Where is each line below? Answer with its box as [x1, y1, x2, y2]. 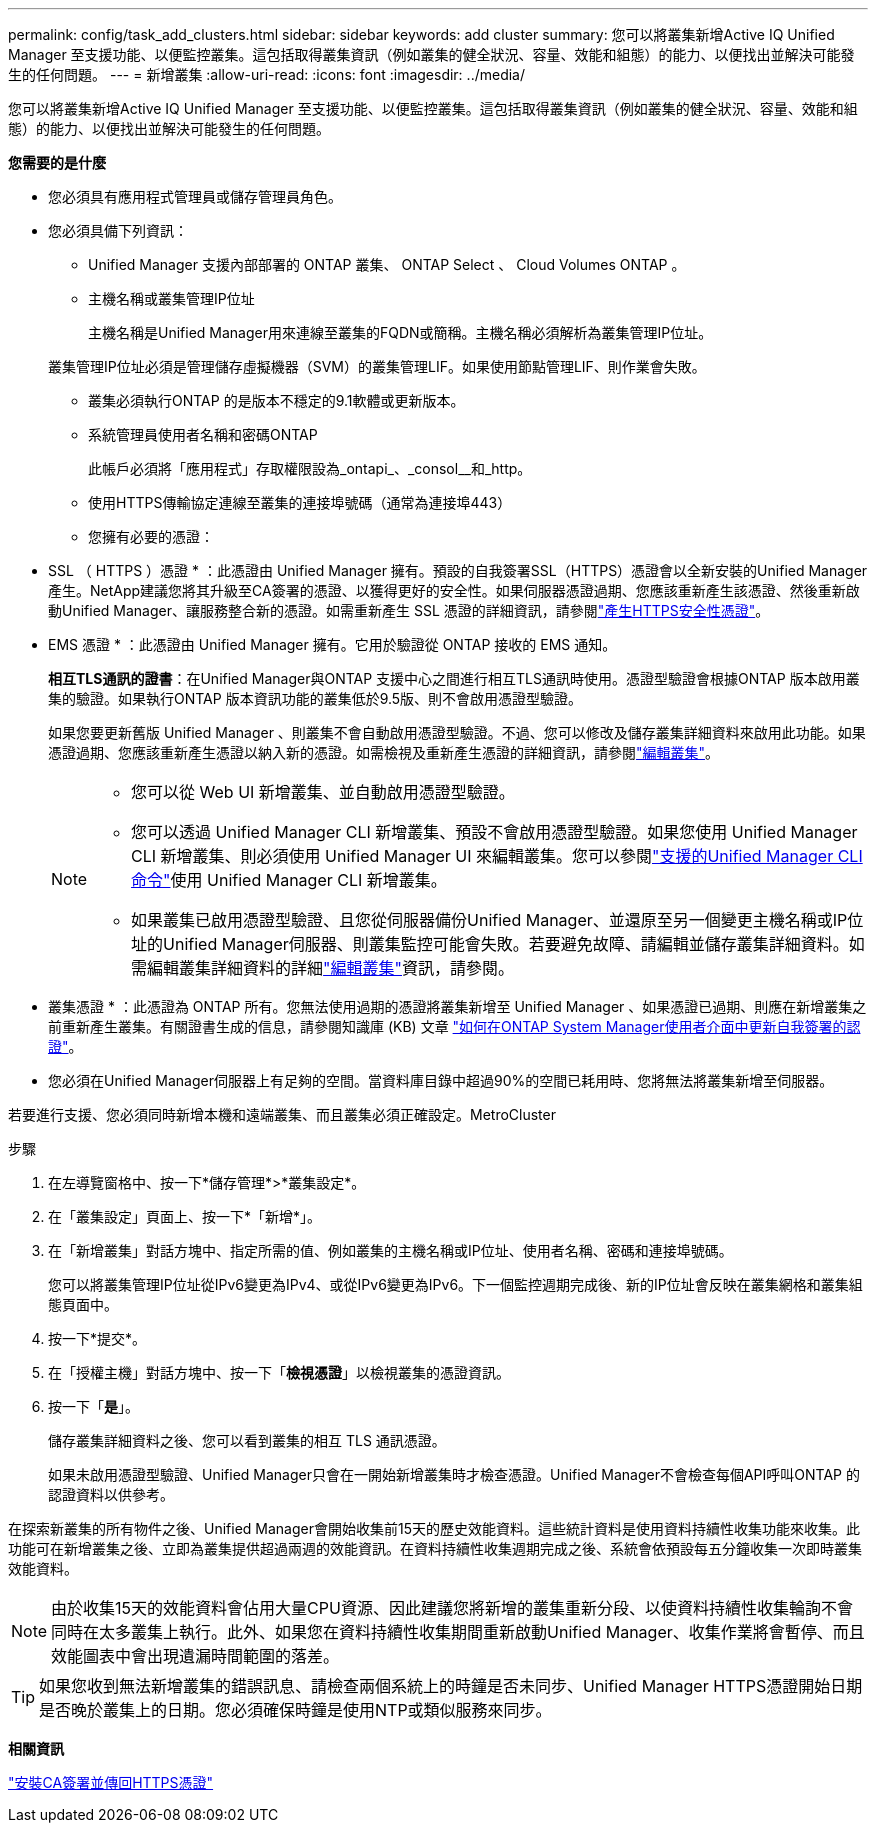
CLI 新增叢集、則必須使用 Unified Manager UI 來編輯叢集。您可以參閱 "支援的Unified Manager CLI [131, 846, 863, 866]
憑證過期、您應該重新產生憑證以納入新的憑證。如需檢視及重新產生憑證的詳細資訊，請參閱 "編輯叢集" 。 [48, 744, 720, 761]
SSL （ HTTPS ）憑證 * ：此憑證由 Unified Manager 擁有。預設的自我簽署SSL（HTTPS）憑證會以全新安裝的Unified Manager [48, 562, 868, 579]
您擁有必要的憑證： [88, 528, 214, 545]
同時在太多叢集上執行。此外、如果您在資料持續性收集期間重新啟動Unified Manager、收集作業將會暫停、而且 [51, 1622, 865, 1642]
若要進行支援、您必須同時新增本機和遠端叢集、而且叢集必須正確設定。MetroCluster [8, 1106, 556, 1123]
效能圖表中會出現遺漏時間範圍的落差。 [51, 1646, 340, 1666]
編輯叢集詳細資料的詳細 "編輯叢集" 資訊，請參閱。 [147, 958, 515, 978]
